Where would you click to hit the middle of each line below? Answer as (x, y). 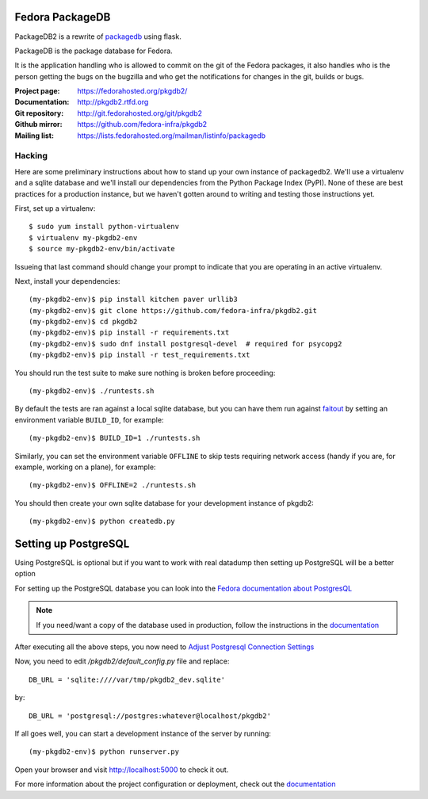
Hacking (31, 156)
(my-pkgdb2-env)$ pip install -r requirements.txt (129, 333)
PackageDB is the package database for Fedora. (94, 51)
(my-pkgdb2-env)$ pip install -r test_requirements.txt (139, 355)
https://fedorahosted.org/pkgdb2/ (132, 91)
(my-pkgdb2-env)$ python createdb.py (102, 522)
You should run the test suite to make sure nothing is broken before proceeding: (145, 373)
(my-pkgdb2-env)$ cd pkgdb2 (83, 322)
